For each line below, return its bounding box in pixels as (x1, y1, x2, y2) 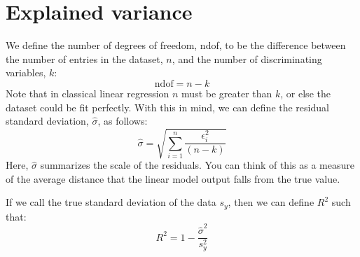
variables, (6, 65, 46, 80)
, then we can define (228, 195, 314, 209)
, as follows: (97, 113, 148, 128)
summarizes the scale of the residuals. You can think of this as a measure (40, 158, 354, 172)
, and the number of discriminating (172, 51, 322, 66)
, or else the (280, 85, 331, 100)
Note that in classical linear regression (6, 85, 169, 100)
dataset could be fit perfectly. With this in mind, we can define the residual (6, 99, 329, 114)
